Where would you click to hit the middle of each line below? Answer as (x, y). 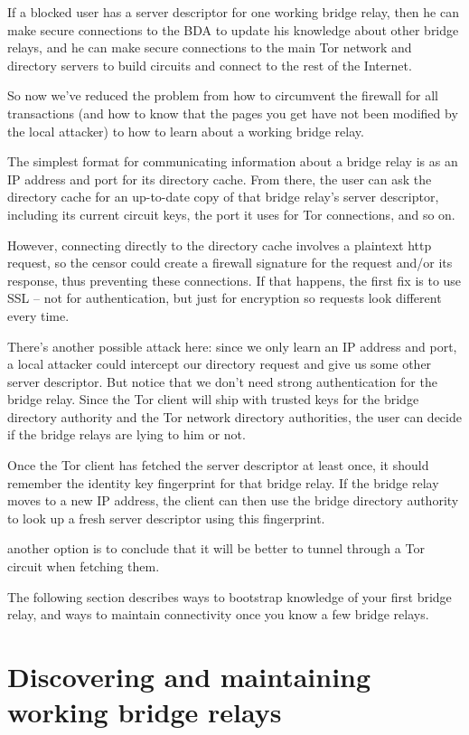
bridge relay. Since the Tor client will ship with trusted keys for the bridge (213, 399)
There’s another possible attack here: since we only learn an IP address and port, (232, 346)
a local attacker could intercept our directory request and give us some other (220, 364)
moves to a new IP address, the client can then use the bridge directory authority (233, 500)
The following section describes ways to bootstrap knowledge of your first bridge (230, 596)
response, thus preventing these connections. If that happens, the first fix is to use (234, 280)
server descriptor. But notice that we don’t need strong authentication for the (222, 381)
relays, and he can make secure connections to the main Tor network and (210, 47)
